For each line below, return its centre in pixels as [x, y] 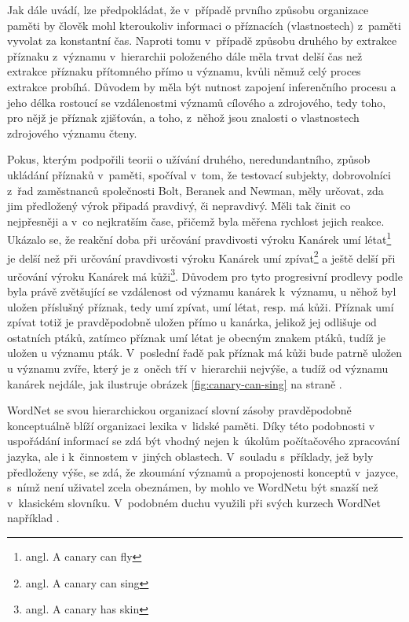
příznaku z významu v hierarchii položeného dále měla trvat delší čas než [185, 55]
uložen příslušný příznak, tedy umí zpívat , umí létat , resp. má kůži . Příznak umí [201, 306]
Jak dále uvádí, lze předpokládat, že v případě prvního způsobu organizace [188, 9]
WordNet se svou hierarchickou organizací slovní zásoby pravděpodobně [179, 410]
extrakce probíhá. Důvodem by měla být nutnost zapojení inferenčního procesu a [202, 86]
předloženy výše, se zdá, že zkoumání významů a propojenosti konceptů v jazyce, [203, 471]
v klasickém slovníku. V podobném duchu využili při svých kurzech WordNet [194, 502]
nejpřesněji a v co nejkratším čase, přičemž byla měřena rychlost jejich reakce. [196, 221]
